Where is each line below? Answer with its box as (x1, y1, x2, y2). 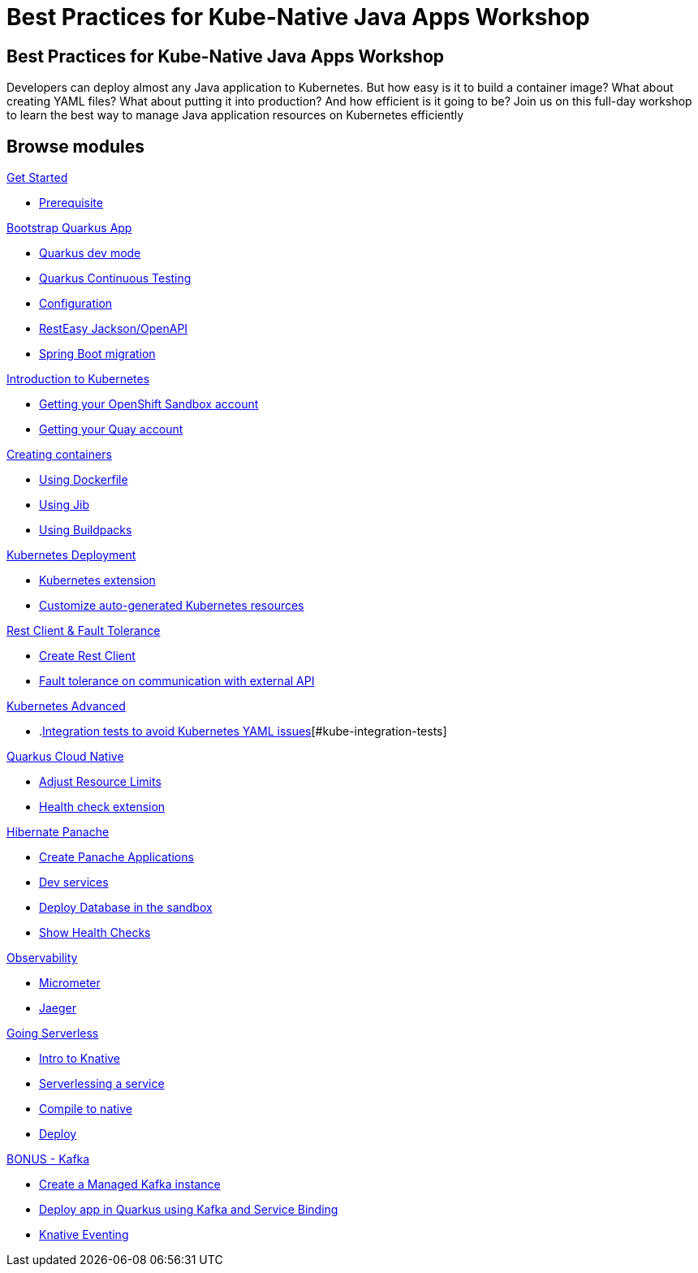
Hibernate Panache (6, 825, 110, 839)
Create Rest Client (39, 649, 136, 663)
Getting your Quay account (39, 422, 183, 437)
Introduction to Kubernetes (6, 372, 150, 386)
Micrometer (39, 976, 101, 990)
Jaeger (39, 1001, 77, 1016)
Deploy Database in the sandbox (39, 900, 213, 915)
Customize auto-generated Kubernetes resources (39, 598, 304, 613)
